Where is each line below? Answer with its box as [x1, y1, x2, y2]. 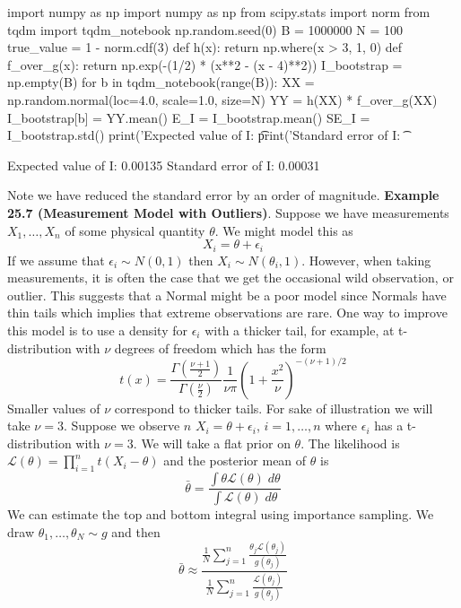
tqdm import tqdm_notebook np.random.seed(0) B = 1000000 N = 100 [7, 20, 403, 39]
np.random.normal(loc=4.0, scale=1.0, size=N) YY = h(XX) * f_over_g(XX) [7, 90, 438, 109]
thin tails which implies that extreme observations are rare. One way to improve [7, 303, 448, 322]
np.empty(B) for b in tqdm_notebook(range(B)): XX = [7, 73, 315, 91]
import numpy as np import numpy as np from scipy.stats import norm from [7, 3, 431, 21]
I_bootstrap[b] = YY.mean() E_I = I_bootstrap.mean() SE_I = [7, 108, 370, 126]
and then [111, 522, 161, 541]
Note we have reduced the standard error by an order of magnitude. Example [7, 186, 439, 204]
